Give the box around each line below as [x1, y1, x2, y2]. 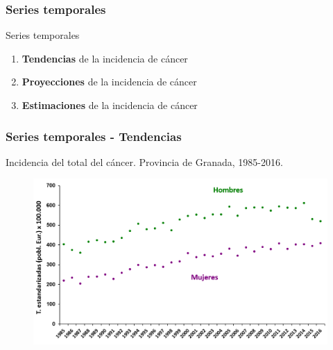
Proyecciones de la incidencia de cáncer [22, 74, 197, 89]
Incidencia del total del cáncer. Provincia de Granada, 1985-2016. [6, 154, 283, 169]
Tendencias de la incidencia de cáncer [22, 51, 188, 65]
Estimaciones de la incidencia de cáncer [22, 98, 198, 112]
